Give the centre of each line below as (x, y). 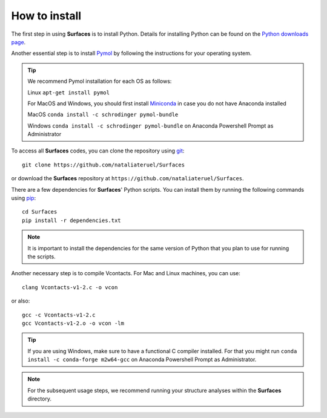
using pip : (24, 198)
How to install (46, 16)
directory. (39, 399)
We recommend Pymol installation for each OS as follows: (100, 81)
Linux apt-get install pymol (69, 92)
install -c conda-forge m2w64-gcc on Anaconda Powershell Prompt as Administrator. (142, 359)
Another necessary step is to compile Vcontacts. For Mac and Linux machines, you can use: (126, 273)
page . (18, 42)
